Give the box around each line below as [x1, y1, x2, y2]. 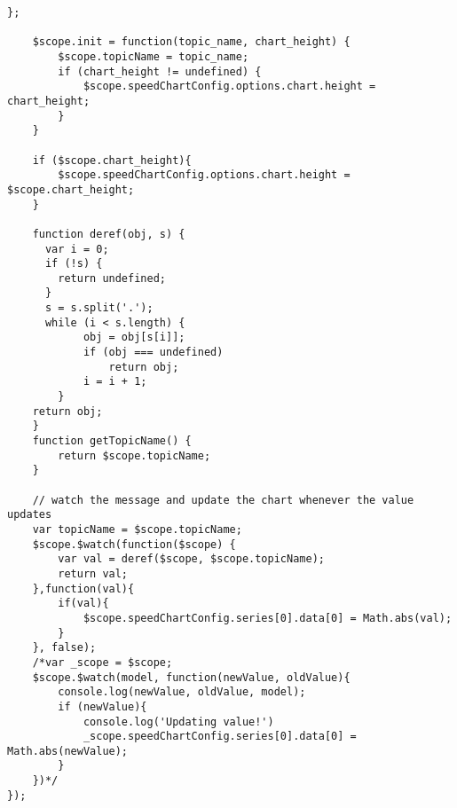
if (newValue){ [58, 700, 147, 713]
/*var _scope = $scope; [32, 655, 173, 669]
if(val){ [58, 597, 109, 610]
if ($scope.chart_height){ [32, 153, 192, 167]
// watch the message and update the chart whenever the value [32, 493, 414, 506]
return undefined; [58, 271, 166, 285]
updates [7, 508, 52, 522]
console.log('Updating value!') [83, 715, 274, 728]
